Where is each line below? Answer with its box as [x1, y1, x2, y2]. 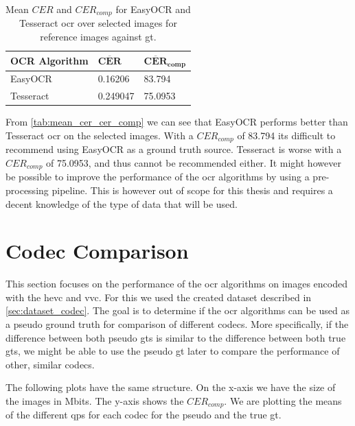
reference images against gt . [40, 29, 157, 44]
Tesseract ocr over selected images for [19, 16, 177, 30]
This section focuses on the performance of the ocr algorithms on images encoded [5, 276, 347, 291]
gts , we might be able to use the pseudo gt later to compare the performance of [5, 344, 340, 358]
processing [5, 182, 49, 197]
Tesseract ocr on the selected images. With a [5, 128, 194, 142]
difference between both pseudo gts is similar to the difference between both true [5, 330, 346, 344]
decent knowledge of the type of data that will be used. [5, 196, 238, 211]
